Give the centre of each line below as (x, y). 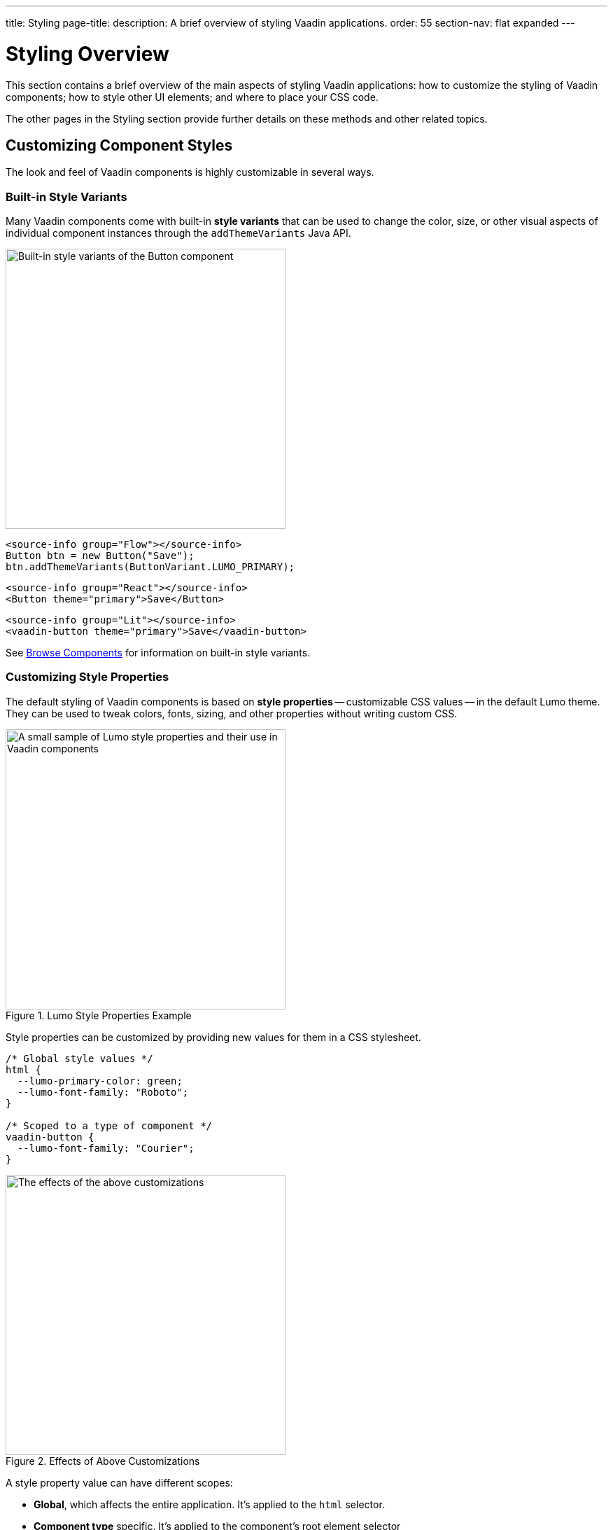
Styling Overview (87, 54)
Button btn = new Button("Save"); (100, 556)
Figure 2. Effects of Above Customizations (103, 1461)
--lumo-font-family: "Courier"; (106, 1148)
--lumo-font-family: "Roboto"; (103, 1092)
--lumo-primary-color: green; (100, 1081)
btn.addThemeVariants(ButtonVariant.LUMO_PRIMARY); (150, 567)
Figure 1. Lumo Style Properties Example (99, 1015)
